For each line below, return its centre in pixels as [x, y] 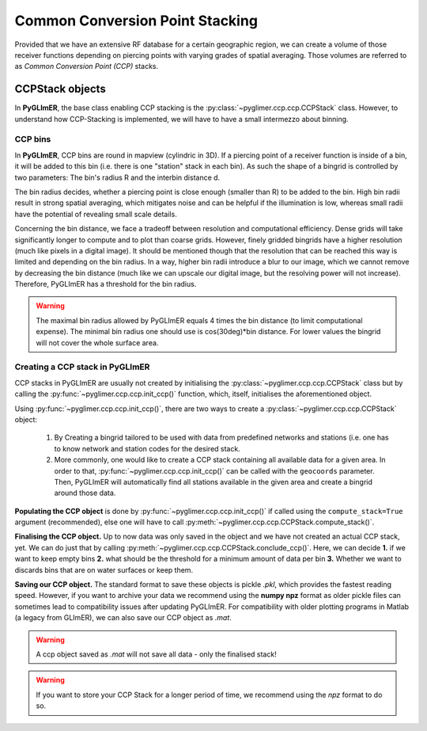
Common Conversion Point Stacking [136, 21]
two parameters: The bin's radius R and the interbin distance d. [117, 177]
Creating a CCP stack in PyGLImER [82, 367]
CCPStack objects [60, 89]
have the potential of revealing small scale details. [96, 214]
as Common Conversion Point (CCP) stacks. [87, 67]
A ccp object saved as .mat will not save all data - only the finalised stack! [156, 654]
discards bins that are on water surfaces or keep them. [104, 569]
